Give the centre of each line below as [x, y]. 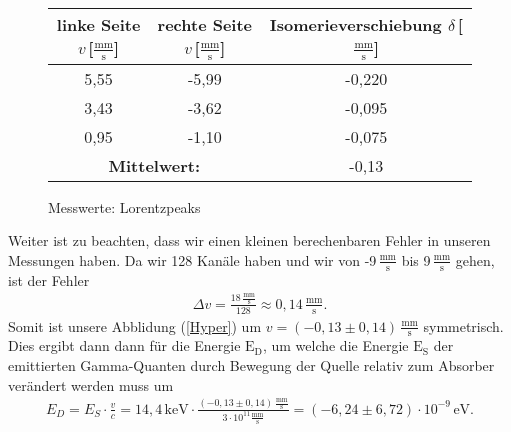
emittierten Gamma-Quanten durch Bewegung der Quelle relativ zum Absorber [251, 364]
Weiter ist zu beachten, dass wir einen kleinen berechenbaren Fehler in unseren [249, 240]
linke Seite [98, 24]
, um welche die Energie [335, 345]
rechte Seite [205, 24]
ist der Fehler [49, 279]
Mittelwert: [154, 165]
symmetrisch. [463, 325]
